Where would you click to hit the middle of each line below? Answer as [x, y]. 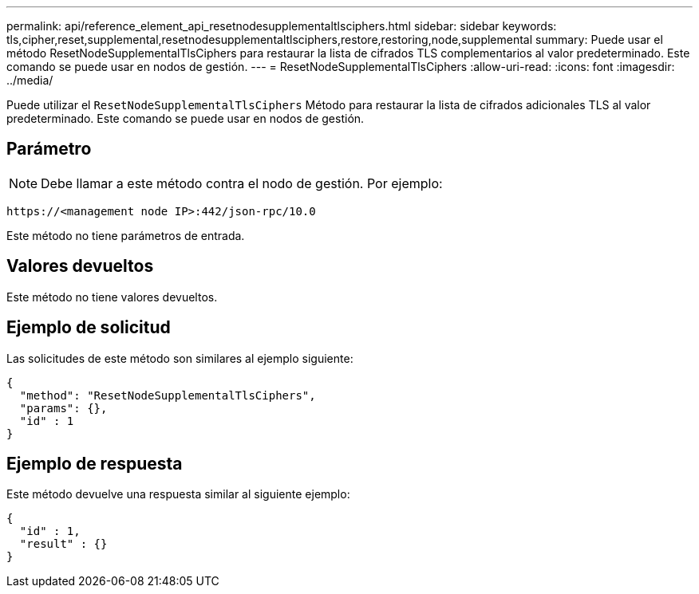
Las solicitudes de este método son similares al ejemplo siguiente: [180, 358]
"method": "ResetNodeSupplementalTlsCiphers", [168, 395]
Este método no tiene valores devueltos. [112, 297]
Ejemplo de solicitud [89, 328]
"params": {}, [63, 408]
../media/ [30, 80]
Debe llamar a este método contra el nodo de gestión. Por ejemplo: [242, 183]
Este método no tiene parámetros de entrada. [126, 235]
